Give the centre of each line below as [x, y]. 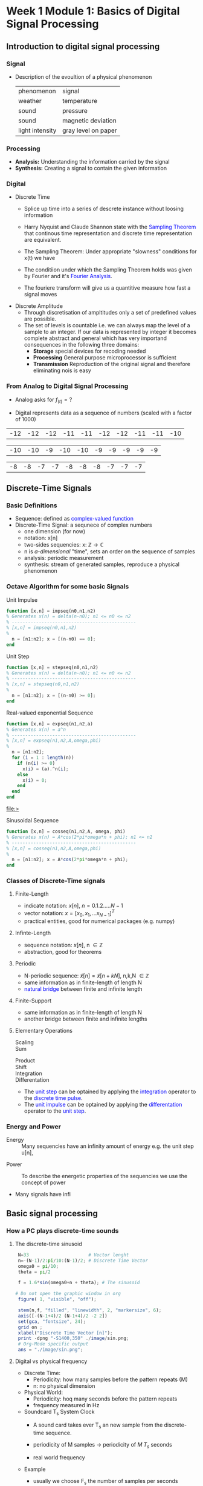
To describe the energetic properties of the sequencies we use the [105, 1176]
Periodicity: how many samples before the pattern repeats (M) [111, 1379]
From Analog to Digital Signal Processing [67, 386]
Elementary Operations [43, 1030]
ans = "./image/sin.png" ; [50, 1350]
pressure [75, 110]
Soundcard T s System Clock [59, 1412]
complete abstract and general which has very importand [95, 338]
